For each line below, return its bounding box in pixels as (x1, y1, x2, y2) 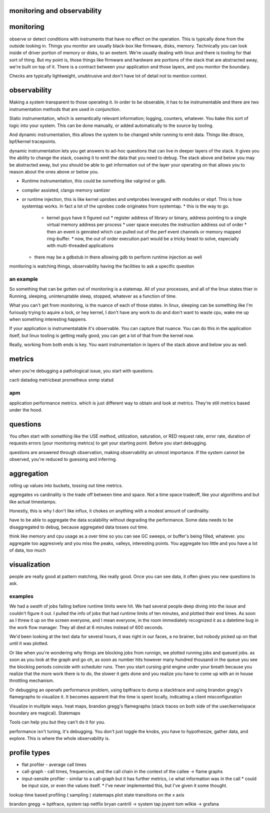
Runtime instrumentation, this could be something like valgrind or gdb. (21, 178, 166, 184)
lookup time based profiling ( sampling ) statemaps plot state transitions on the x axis (9, 791, 184, 797)
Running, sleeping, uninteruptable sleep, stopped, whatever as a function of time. (9, 293, 177, 299)
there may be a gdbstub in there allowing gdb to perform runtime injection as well (34, 254, 202, 260)
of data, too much (9, 547, 46, 553)
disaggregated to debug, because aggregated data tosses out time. (9, 524, 148, 530)
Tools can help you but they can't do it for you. (9, 719, 105, 725)
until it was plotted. (9, 640, 48, 646)
